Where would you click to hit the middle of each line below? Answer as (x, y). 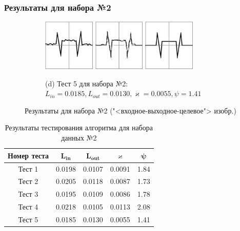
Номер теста (28, 155)
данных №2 (79, 138)
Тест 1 (28, 168)
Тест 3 (28, 194)
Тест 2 (28, 181)
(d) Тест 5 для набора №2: (87, 83)
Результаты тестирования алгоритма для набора (79, 128)
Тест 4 (28, 207)
